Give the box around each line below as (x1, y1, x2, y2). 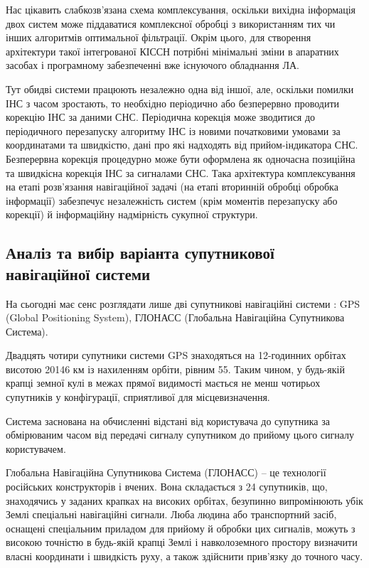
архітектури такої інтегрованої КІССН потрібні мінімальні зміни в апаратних (6, 43, 339, 58)
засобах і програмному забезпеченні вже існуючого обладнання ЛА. (6, 58, 299, 73)
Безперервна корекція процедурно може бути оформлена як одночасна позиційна (6, 151, 355, 166)
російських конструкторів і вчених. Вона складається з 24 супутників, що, (6, 479, 328, 494)
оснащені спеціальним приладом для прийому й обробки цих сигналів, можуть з (6, 520, 355, 535)
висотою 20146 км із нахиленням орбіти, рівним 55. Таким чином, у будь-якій (6, 361, 345, 376)
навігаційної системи (6, 262, 151, 284)
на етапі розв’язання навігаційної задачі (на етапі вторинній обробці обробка (6, 179, 338, 194)
